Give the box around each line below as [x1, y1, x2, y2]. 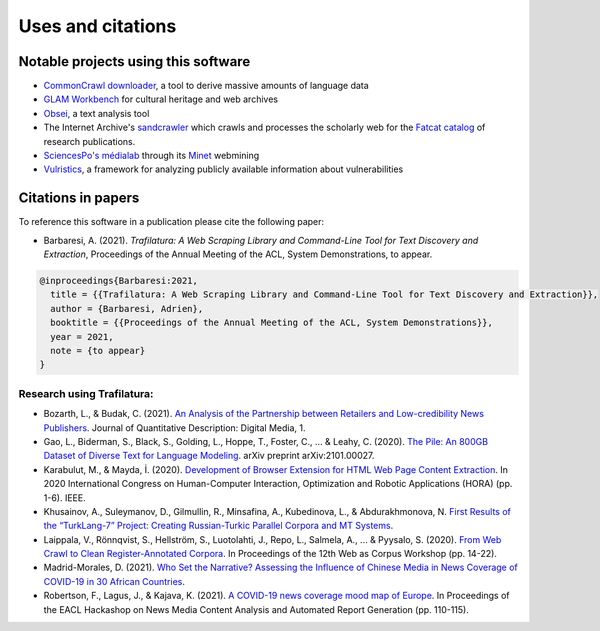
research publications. [43, 135, 136, 147]
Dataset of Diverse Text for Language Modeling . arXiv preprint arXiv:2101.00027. [43, 450, 375, 462]
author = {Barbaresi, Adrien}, [50, 303, 204, 314]
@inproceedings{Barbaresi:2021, [39, 275, 199, 287]
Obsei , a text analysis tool [43, 107, 150, 119]
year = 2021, [50, 331, 114, 342]
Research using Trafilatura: [18, 386, 154, 400]
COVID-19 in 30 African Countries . [43, 575, 185, 587]
